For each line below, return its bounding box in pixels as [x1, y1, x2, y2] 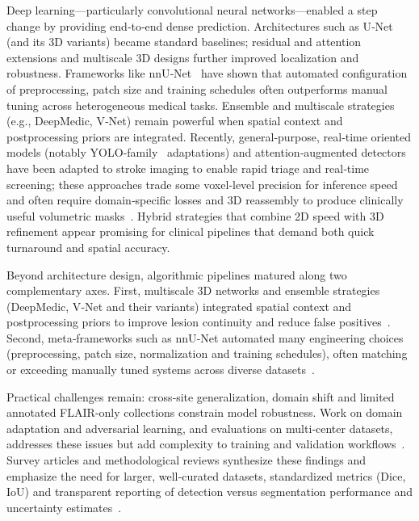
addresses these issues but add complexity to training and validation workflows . [6, 435, 405, 452]
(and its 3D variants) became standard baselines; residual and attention [6, 33, 362, 50]
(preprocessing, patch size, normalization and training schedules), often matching [6, 345, 408, 362]
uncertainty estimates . [6, 498, 122, 515]
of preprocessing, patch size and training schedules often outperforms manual [6, 80, 388, 97]
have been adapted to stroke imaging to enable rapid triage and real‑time [6, 159, 370, 176]
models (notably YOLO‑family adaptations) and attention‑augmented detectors [6, 144, 406, 161]
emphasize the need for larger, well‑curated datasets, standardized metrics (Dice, [6, 467, 406, 484]
